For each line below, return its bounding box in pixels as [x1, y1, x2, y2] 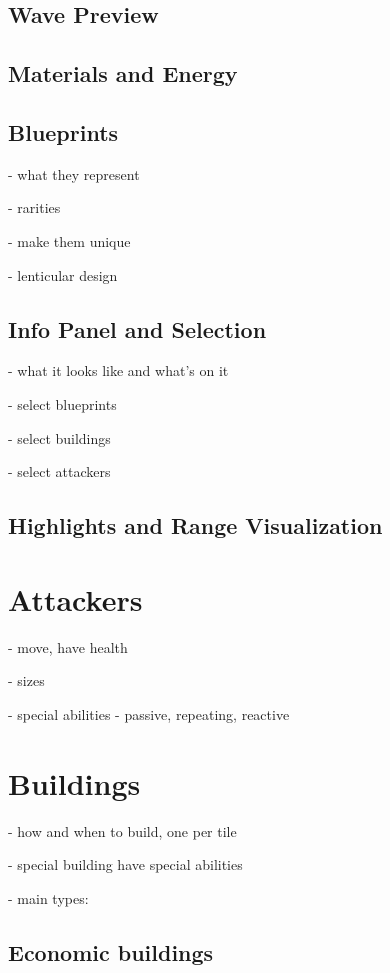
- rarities [8, 197, 61, 218]
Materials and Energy [8, 58, 238, 89]
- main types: [8, 887, 89, 908]
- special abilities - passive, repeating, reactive [8, 703, 290, 724]
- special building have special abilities [8, 854, 243, 875]
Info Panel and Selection [8, 313, 267, 344]
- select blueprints [8, 393, 117, 414]
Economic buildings [8, 936, 214, 967]
